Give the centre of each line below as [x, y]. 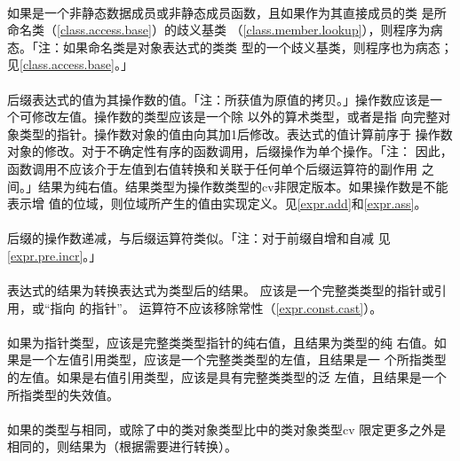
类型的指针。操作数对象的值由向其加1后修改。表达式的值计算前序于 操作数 [236, 133]
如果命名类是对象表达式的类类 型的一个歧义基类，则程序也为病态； [258, 47]
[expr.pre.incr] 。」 [55, 255]
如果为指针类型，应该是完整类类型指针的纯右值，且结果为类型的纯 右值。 [221, 342]
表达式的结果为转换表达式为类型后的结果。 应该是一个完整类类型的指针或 [221, 290]
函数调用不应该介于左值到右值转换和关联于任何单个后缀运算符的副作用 [212, 168]
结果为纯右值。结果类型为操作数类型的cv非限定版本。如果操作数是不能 [243, 186]
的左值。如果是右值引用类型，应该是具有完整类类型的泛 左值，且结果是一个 [227, 377]
